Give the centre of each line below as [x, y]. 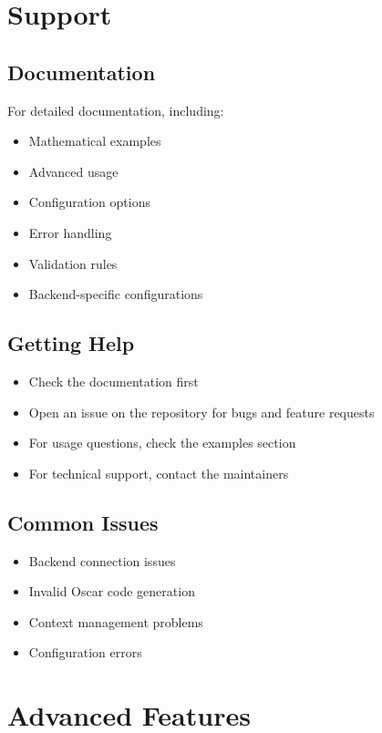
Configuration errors [85, 652]
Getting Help [71, 343]
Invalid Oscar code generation [112, 591]
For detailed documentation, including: [116, 110]
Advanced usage [73, 171]
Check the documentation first [114, 381]
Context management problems [116, 621]
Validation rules [73, 263]
